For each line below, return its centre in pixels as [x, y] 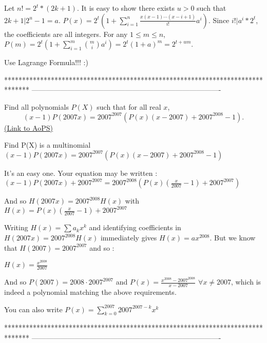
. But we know [233, 238]
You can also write [33, 309]
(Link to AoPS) [28, 127]
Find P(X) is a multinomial [47, 145]
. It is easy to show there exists [126, 8]
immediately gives [129, 238]
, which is [246, 282]
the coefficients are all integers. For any [66, 34]
